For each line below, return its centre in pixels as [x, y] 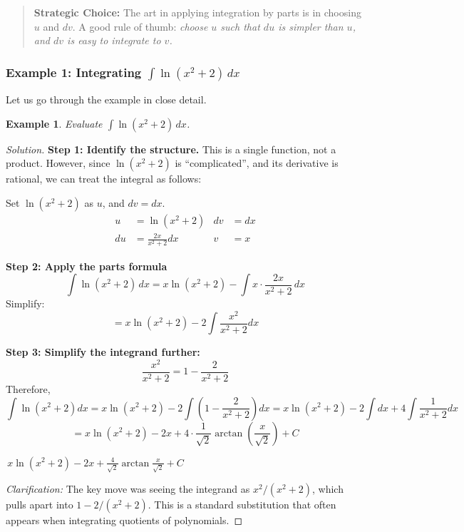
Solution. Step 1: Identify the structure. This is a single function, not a [171, 149]
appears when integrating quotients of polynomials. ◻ [124, 520]
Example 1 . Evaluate [54, 123]
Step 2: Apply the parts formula [87, 266]
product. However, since [58, 163]
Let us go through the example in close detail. [106, 99]
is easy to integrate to [114, 40]
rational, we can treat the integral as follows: [104, 179]
